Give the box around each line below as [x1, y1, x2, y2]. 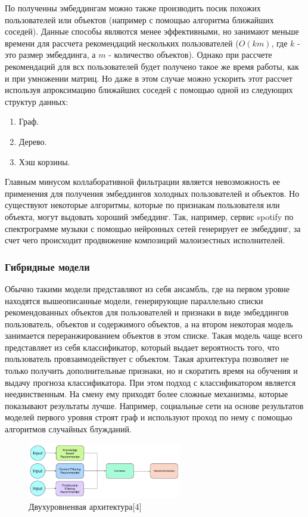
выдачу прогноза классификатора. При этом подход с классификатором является [5, 376, 296, 388]
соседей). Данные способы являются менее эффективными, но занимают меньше [5, 25, 299, 38]
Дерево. [18, 135, 47, 147]
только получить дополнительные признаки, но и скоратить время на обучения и [5, 364, 298, 377]
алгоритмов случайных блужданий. [5, 423, 132, 435]
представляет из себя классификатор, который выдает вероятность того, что [5, 340, 279, 353]
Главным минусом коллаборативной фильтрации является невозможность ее [5, 175, 281, 188]
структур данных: [5, 95, 69, 107]
